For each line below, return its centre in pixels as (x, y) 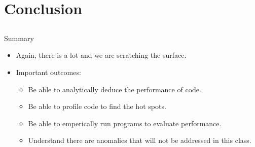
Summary (19, 38)
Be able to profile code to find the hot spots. (97, 106)
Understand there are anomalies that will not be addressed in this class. (140, 140)
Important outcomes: (48, 72)
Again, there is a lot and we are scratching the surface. (101, 55)
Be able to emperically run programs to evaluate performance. (125, 123)
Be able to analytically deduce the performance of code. (115, 89)
